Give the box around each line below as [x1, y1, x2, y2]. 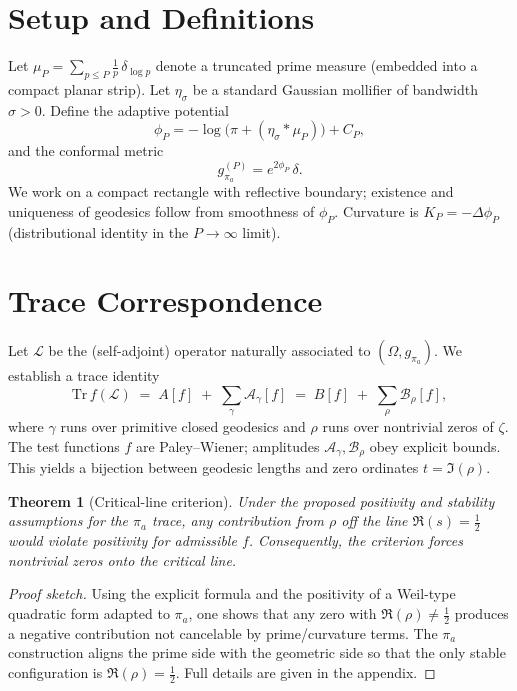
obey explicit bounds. [369, 435, 501, 456]
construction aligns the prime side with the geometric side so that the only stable [8, 642, 506, 663]
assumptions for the [8, 510, 129, 531]
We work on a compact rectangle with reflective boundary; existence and [8, 181, 454, 202]
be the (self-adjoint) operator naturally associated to [48, 340, 371, 361]
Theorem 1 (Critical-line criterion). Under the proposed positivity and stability [8, 490, 495, 511]
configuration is [8, 662, 103, 683]
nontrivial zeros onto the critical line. [8, 549, 237, 570]
